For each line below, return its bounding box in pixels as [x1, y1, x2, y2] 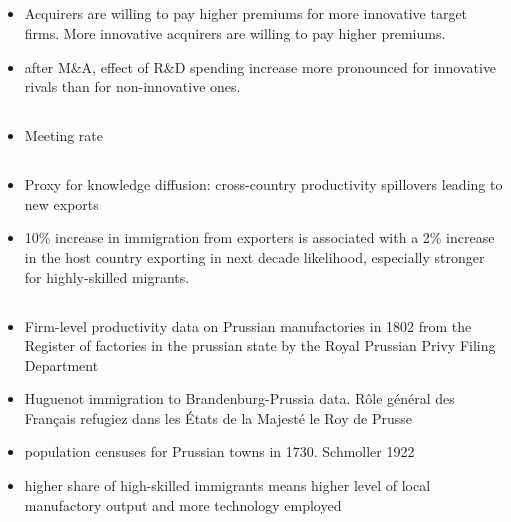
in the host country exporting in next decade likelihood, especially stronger [24, 246, 485, 267]
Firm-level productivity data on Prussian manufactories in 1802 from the [24, 315, 472, 336]
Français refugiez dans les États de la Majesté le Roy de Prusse [24, 407, 412, 428]
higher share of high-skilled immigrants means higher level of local [24, 475, 431, 496]
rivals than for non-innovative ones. [24, 76, 241, 97]
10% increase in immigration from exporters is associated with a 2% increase [24, 227, 495, 248]
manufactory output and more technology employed [24, 494, 342, 515]
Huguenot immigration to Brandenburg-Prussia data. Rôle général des [24, 388, 455, 409]
